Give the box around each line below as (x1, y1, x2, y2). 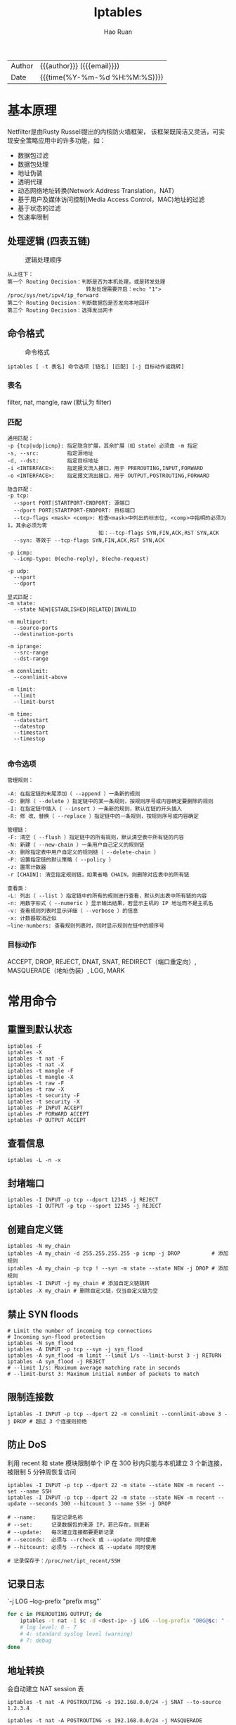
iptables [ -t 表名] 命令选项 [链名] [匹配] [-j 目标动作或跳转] (7, 363, 185, 370)
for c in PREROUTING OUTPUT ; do (7, 1611, 102, 1618)
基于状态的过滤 (17, 203, 61, 212)
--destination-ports (13, 631, 74, 638)
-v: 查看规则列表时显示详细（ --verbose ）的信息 (7, 907, 138, 915)
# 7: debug (20, 1637, 52, 1644)
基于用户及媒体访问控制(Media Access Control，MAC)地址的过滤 (17, 195, 205, 203)
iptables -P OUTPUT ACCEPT (7, 1116, 86, 1123)
